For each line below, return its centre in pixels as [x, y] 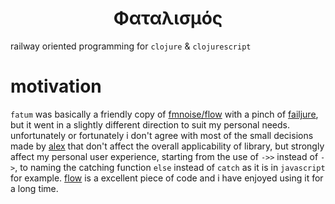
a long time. [34, 188]
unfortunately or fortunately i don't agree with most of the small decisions [162, 135]
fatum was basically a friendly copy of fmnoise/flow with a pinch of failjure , [164, 114]
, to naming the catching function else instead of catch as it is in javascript [170, 167]
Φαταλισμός [168, 18]
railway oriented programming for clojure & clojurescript [131, 46]
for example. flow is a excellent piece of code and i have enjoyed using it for [167, 178]
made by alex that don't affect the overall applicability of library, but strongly [167, 146]
